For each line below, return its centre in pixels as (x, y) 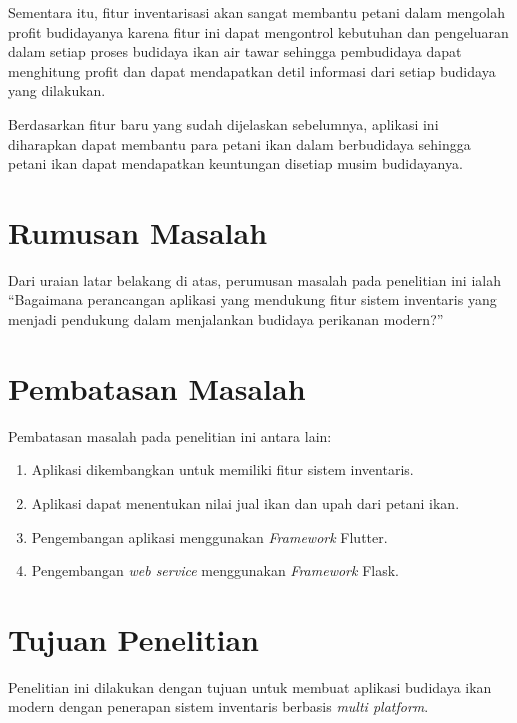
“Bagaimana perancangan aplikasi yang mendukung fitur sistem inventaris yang (252, 299)
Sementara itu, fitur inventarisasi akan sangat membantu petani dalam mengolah (256, 12)
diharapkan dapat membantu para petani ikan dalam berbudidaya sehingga (239, 143)
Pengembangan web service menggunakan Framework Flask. (215, 570)
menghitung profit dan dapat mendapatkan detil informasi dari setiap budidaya (252, 70)
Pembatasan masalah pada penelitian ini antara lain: (170, 435)
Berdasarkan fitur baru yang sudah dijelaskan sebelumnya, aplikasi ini (223, 123)
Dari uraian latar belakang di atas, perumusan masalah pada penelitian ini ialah (254, 279)
